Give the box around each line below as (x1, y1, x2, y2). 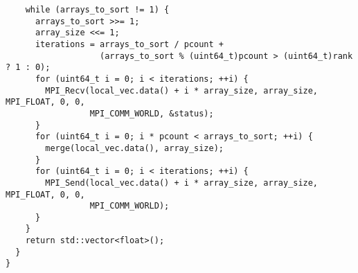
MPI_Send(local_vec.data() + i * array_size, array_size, (45, 177, 319, 188)
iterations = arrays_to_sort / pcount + (35, 39, 224, 49)
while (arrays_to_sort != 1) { (25, 5, 170, 15)
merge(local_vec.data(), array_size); (45, 143, 224, 153)
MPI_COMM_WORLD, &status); (89, 108, 214, 118)
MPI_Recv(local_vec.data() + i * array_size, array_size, (45, 85, 319, 96)
